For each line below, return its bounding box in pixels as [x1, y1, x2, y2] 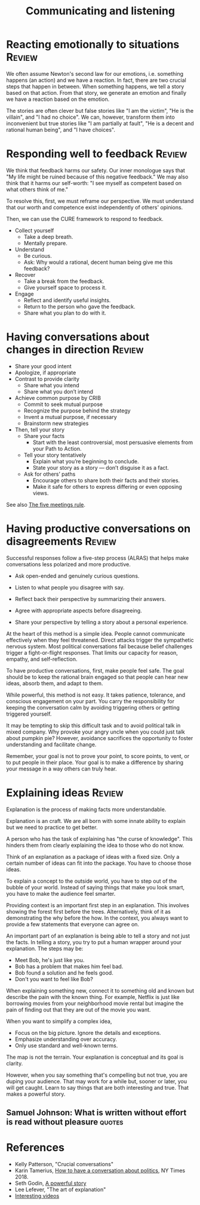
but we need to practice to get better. [6, 824, 98, 831]
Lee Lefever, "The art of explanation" [14, 1186, 106, 1193]
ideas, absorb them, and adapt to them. [6, 679, 103, 687]
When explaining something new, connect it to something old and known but [6, 987, 195, 994]
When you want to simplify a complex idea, [6, 1018, 112, 1025]
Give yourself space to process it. [23, 283, 107, 291]
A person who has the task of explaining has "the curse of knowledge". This [6, 835, 193, 842]
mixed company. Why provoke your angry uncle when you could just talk [6, 728, 185, 735]
